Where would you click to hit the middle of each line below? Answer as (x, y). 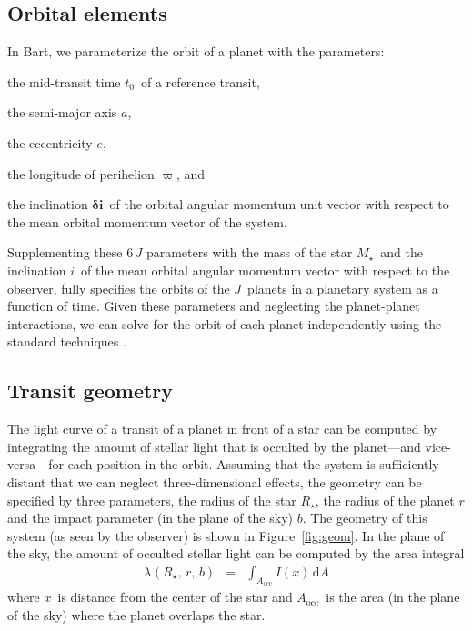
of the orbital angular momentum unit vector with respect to (279, 204)
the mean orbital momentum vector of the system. (147, 221)
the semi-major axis (62, 112)
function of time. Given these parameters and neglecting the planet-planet (214, 306)
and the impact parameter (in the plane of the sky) (150, 518)
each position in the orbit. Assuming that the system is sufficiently (253, 464)
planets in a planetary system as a (343, 288)
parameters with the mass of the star (249, 252)
